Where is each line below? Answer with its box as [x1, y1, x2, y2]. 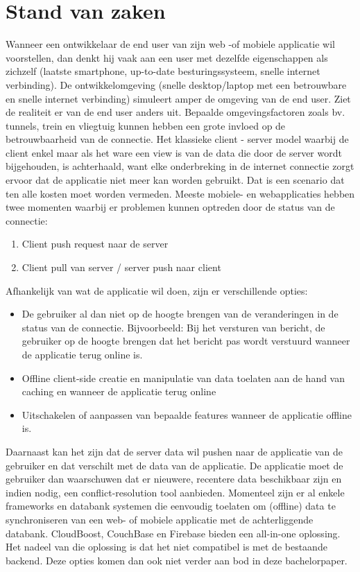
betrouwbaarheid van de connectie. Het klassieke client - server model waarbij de [6, 132, 349, 146]
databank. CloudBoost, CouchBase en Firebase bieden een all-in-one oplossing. [6, 526, 341, 540]
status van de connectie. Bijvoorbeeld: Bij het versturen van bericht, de [22, 320, 325, 334]
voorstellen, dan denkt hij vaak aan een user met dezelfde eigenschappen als [6, 50, 328, 64]
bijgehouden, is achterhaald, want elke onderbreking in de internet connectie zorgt [6, 159, 354, 173]
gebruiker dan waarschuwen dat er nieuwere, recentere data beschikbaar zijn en [6, 471, 342, 486]
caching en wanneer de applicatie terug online [22, 384, 216, 399]
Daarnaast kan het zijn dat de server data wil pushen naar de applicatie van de [6, 444, 343, 458]
